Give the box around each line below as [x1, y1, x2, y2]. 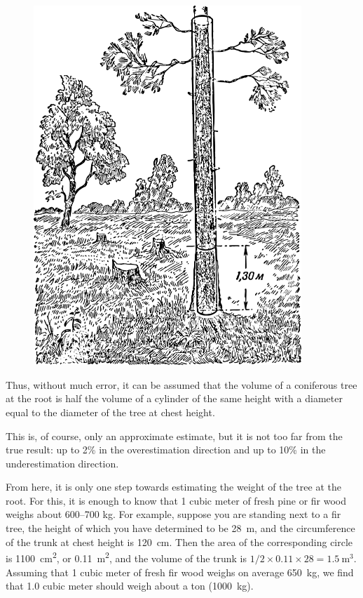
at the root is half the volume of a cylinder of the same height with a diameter [6, 391, 343, 406]
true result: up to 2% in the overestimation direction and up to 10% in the [6, 442, 326, 457]
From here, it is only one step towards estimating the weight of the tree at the [6, 479, 341, 494]
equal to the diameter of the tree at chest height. [6, 404, 215, 419]
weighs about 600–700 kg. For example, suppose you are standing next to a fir [6, 507, 341, 521]
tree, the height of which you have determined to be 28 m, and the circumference [6, 521, 355, 536]
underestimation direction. [6, 456, 119, 470]
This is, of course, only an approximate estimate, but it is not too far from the [6, 428, 343, 443]
